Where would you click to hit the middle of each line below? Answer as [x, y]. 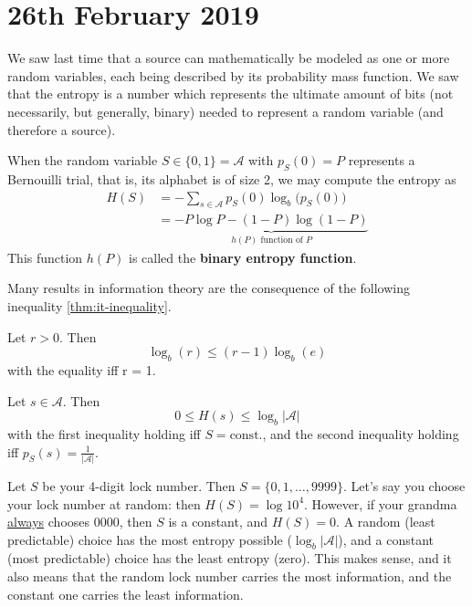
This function [45, 257]
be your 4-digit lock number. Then [139, 485]
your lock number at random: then [104, 503]
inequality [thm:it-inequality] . [89, 306]
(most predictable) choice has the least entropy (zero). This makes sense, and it [230, 558]
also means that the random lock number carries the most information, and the [230, 576]
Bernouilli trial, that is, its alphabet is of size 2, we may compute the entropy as [232, 178]
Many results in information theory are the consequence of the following [209, 288]
